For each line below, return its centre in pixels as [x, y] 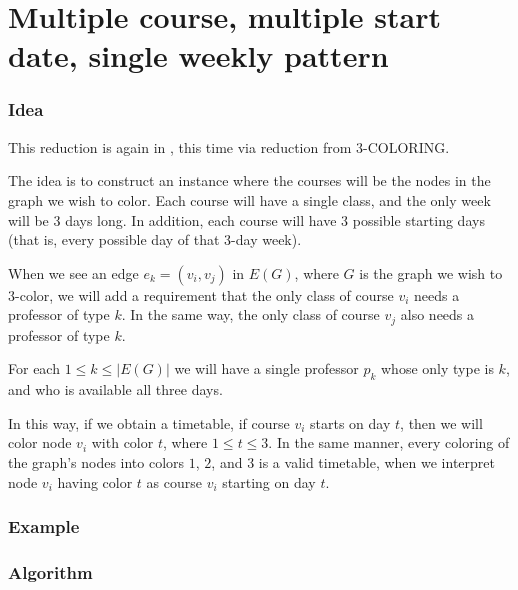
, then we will [441, 422]
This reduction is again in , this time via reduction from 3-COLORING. [229, 146]
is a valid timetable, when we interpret [376, 461]
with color [122, 442]
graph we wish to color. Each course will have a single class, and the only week [249, 199]
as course [174, 481]
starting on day [269, 481]
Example [44, 526]
